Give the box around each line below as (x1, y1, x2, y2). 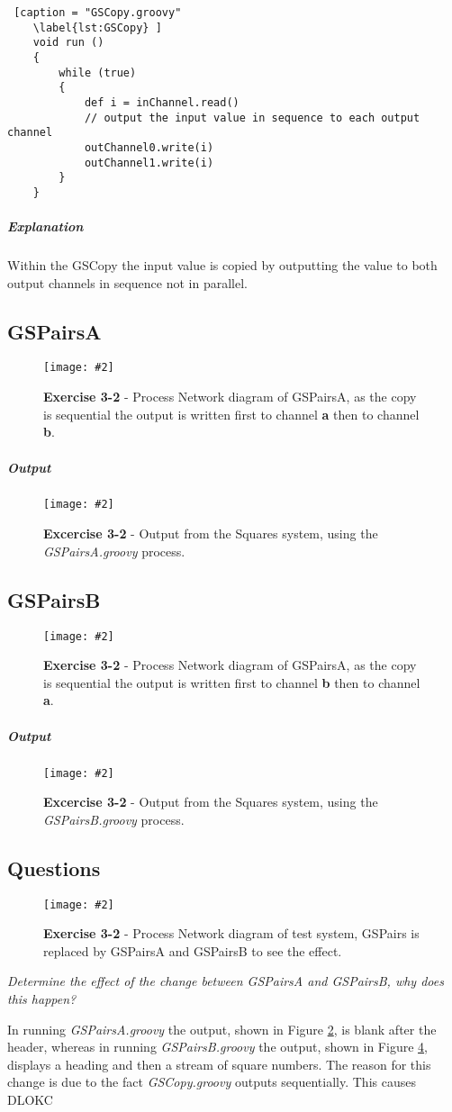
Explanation (7, 217, 84, 236)
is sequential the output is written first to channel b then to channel (43, 673, 420, 692)
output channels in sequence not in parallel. (7, 273, 248, 292)
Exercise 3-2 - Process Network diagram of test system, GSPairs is (43, 924, 420, 943)
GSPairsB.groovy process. (43, 809, 185, 828)
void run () (32, 36, 104, 50)
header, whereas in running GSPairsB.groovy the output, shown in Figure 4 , (7, 1037, 428, 1056)
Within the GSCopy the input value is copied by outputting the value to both (7, 256, 438, 275)
